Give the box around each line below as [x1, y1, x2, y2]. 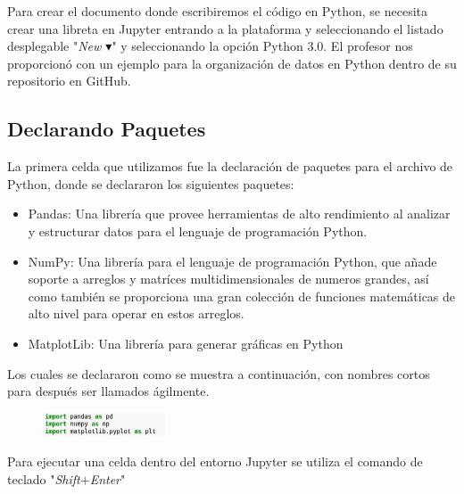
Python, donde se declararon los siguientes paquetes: [7, 174, 294, 193]
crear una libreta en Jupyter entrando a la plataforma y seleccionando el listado [7, 19, 443, 37]
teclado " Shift [7, 469, 80, 488]
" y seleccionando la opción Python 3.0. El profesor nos [112, 37, 413, 55]
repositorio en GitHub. [7, 71, 131, 90]
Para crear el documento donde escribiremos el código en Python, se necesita [7, 2, 428, 20]
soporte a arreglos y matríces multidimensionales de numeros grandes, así [28, 269, 429, 288]
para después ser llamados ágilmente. [7, 382, 210, 400]
